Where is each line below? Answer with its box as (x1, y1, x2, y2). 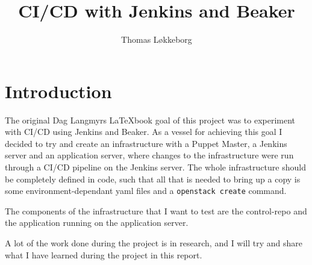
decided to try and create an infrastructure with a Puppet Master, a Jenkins (5, 137, 287, 149)
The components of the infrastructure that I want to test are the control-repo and (5, 204, 307, 217)
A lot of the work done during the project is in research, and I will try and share (5, 237, 303, 249)
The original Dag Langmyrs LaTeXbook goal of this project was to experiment (5, 113, 296, 126)
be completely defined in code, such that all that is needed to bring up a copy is (5, 172, 301, 185)
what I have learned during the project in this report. (5, 248, 202, 261)
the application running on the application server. (5, 216, 189, 229)
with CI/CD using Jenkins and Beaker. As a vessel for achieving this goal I (5, 125, 282, 138)
